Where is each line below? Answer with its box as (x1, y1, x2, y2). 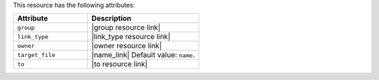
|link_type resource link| (91, 32, 171, 42)
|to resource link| (91, 59, 148, 69)
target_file (17, 51, 55, 58)
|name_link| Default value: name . (91, 50, 195, 60)
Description (91, 14, 132, 24)
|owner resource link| (91, 41, 162, 51)
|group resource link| (91, 23, 161, 33)
